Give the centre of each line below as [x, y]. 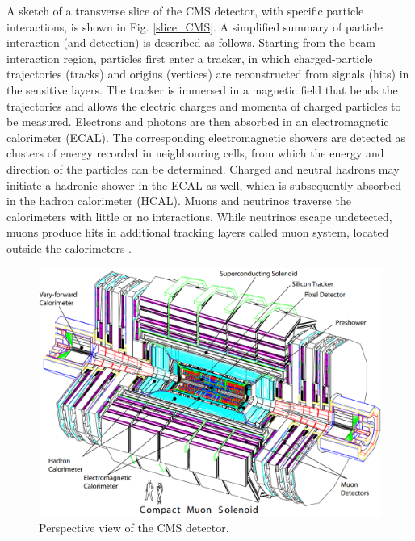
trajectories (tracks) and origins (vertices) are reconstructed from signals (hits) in [208, 74]
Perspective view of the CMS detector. [134, 528]
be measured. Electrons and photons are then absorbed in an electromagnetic [198, 122]
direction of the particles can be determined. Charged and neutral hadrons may [203, 168]
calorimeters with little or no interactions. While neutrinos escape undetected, [199, 216]
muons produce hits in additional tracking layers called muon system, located [198, 232]
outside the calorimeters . [69, 247]
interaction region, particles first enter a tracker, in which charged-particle [190, 58]
